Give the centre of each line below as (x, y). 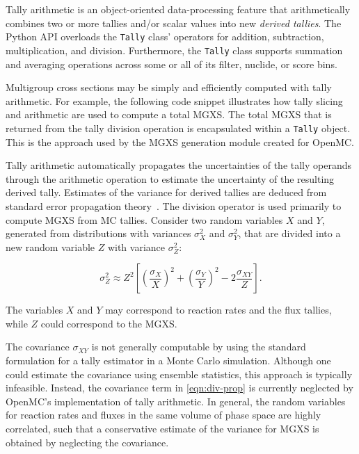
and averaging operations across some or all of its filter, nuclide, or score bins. (171, 64)
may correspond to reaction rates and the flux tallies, (218, 310)
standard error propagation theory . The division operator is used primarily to (174, 205)
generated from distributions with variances (98, 233)
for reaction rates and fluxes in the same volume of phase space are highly (163, 415)
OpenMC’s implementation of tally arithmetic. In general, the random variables (176, 401)
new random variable (50, 246)
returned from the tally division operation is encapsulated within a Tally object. (178, 128)
